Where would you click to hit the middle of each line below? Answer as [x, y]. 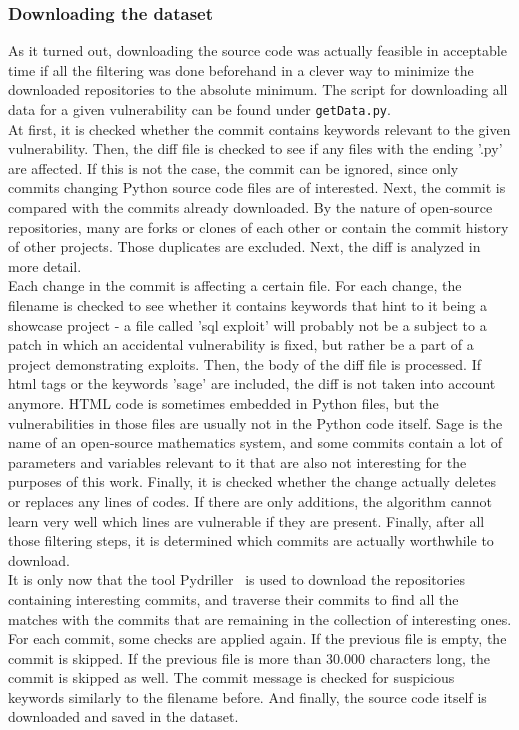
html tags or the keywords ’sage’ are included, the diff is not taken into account [252, 383]
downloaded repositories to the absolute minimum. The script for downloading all [258, 89]
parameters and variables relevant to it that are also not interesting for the [237, 461]
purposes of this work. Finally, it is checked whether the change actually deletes [252, 481]
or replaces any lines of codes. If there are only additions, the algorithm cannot [250, 500]
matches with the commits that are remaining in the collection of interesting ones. [260, 618]
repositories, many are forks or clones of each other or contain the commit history [258, 226]
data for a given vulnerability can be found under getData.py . [199, 109]
